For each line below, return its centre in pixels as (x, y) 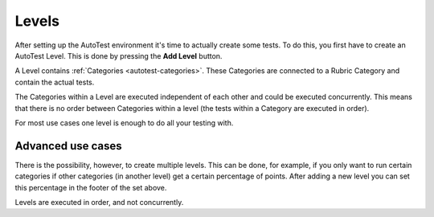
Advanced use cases (68, 146)
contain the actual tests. (55, 82)
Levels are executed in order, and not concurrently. (99, 202)
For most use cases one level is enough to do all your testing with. (124, 123)
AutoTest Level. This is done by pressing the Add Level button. (119, 55)
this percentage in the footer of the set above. (91, 187)
